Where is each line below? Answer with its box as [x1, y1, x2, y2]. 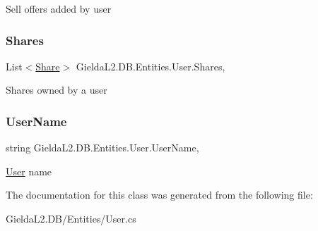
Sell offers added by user [6, 1, 112, 15]
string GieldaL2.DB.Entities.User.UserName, [6, 140, 199, 155]
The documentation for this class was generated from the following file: [6, 187, 313, 202]
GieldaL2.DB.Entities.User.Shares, [76, 58, 225, 73]
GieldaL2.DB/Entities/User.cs [6, 211, 136, 225]
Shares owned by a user [6, 82, 107, 97]
